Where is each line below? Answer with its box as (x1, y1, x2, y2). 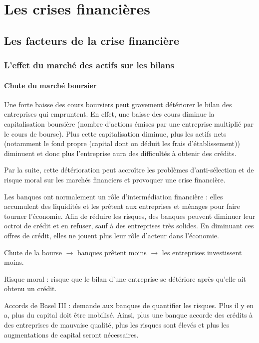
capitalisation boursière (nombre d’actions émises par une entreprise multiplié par (4, 118, 254, 129)
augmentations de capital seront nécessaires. (4, 329, 139, 340)
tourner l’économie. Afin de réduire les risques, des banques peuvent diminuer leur (4, 210, 256, 221)
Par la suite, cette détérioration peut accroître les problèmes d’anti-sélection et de (4, 165, 254, 175)
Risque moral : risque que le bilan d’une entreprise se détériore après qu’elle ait (4, 273, 246, 284)
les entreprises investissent (162, 247, 242, 257)
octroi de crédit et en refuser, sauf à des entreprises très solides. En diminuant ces (4, 220, 254, 231)
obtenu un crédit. (4, 283, 57, 294)
